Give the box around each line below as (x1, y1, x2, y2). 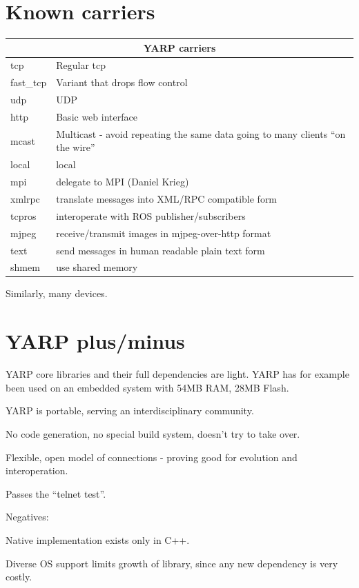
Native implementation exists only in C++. (6, 532, 190, 547)
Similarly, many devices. (6, 286, 108, 301)
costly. (6, 569, 32, 584)
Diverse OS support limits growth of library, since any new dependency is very (6, 556, 338, 570)
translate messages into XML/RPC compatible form (56, 191, 278, 205)
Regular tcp (56, 58, 106, 72)
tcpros (10, 208, 37, 223)
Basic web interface (56, 110, 137, 123)
